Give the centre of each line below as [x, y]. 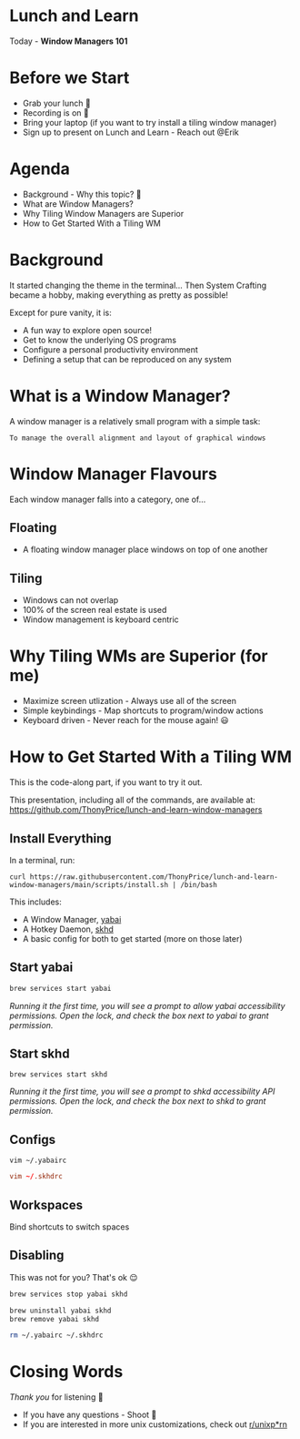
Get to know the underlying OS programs [100, 340]
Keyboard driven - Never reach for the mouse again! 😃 [125, 720]
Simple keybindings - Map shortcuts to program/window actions [143, 710]
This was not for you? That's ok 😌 [74, 1277]
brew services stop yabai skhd [69, 1294]
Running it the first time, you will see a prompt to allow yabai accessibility [147, 1005]
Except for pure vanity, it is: [60, 312]
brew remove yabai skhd [55, 1319]
